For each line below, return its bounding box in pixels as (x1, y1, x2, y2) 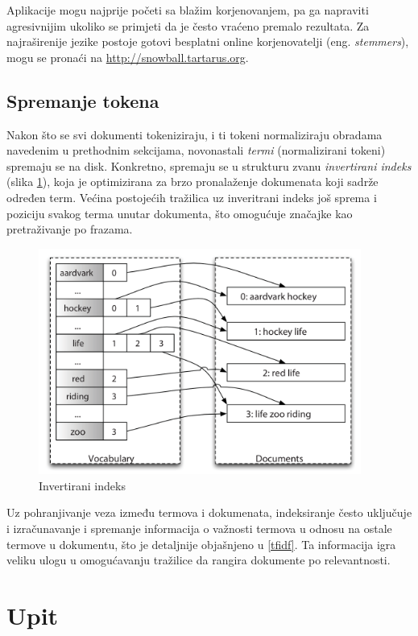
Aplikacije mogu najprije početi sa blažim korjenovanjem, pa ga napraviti (6, 2, 369, 18)
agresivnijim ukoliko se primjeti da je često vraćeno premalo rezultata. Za (6, 17, 370, 34)
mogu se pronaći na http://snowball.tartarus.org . (6, 48, 249, 65)
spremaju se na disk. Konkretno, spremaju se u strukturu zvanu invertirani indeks (6, 157, 412, 174)
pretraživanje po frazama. (6, 221, 133, 237)
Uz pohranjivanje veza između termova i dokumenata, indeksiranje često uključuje (6, 504, 412, 521)
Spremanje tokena (6, 88, 159, 113)
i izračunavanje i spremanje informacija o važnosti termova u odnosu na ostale (6, 519, 392, 536)
